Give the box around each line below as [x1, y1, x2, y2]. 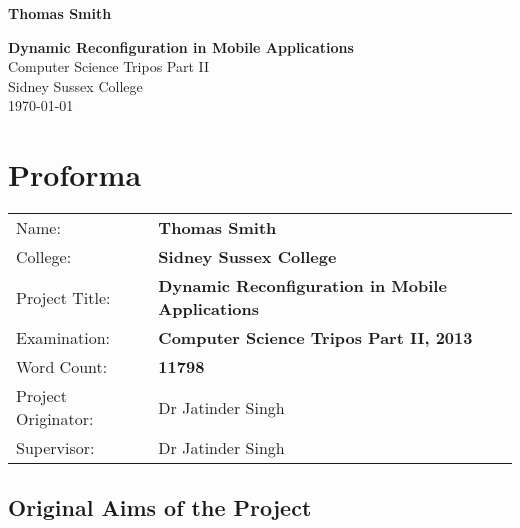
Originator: [16, 407, 94, 431]
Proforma [8, 154, 142, 195]
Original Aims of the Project [8, 492, 312, 523]
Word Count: [16, 355, 108, 379]
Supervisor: [16, 436, 95, 460]
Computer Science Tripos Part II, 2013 [158, 326, 473, 350]
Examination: [16, 326, 111, 350]
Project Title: [16, 285, 111, 309]
